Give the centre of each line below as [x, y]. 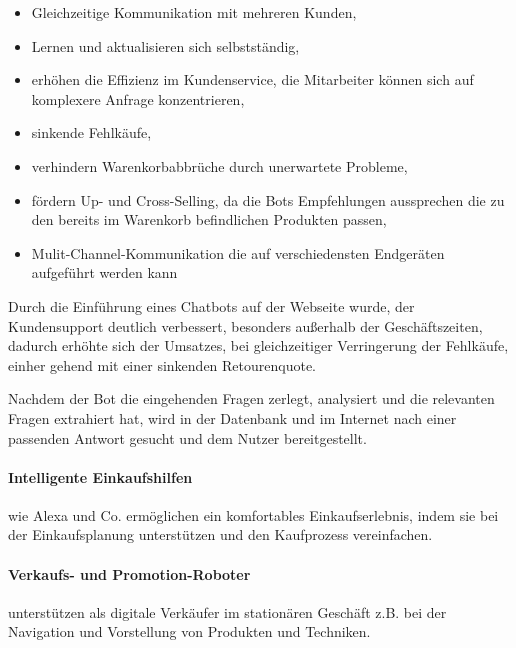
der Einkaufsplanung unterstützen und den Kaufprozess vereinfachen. [220, 534]
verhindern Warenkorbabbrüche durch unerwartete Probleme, [219, 165]
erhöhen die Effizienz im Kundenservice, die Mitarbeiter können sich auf [252, 79]
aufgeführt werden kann [104, 272]
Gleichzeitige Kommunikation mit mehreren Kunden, [194, 12]
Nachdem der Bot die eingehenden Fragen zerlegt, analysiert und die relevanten [251, 398]
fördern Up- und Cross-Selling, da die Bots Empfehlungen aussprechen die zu [268, 199]
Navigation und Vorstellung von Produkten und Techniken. [189, 631]
